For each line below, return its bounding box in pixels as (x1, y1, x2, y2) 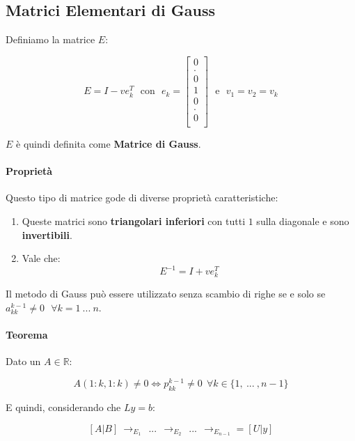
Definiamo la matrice (6, 32, 95, 47)
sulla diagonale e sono (256, 214, 349, 229)
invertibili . (22, 227, 72, 242)
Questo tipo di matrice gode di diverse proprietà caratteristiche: (6, 190, 278, 205)
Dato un (6, 354, 41, 369)
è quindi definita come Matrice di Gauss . (16, 137, 201, 151)
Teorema (6, 327, 48, 342)
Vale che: (22, 251, 61, 265)
